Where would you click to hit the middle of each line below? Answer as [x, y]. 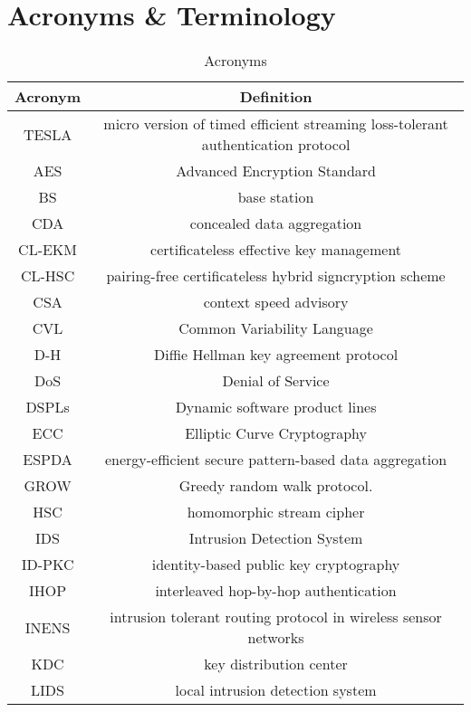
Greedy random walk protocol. [276, 486]
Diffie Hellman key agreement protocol [276, 355]
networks [276, 638]
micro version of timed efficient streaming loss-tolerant [276, 124]
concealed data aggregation [276, 223]
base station [276, 197]
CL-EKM [48, 250]
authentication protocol [276, 145]
